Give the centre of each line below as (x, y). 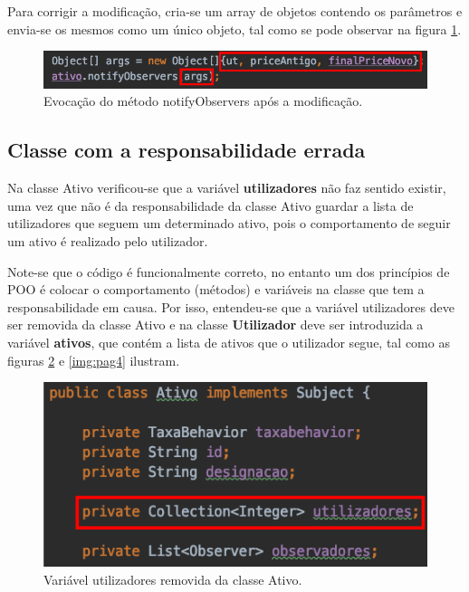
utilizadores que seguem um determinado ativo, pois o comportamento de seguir (229, 223)
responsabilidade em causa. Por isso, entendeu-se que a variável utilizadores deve (231, 306)
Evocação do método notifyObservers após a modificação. (203, 101)
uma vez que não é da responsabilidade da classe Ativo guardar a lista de (211, 205)
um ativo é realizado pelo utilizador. (108, 241)
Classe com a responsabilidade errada (187, 150)
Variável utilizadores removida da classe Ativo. (173, 579)
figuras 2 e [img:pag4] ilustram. (94, 360)
